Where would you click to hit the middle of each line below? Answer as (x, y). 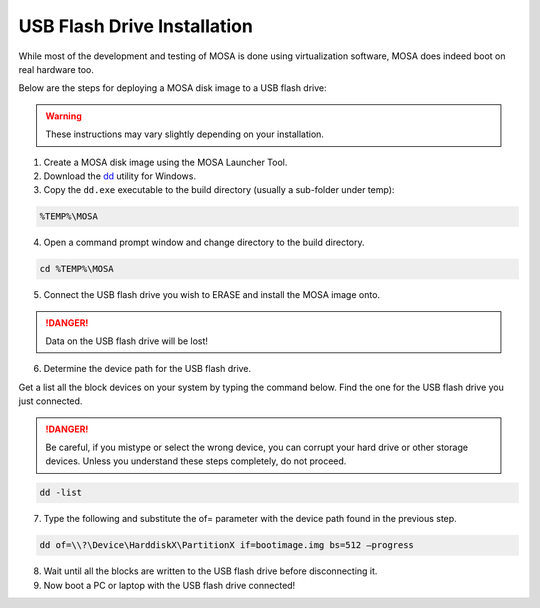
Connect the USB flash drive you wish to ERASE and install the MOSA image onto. (211, 295)
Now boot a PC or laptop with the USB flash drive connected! (169, 585)
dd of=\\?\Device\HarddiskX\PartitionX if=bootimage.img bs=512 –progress (227, 545)
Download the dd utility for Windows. (120, 176)
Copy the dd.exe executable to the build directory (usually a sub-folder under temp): (219, 190)
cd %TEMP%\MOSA (76, 269)
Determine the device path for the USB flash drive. (147, 369)
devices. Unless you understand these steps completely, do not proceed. (196, 461)
